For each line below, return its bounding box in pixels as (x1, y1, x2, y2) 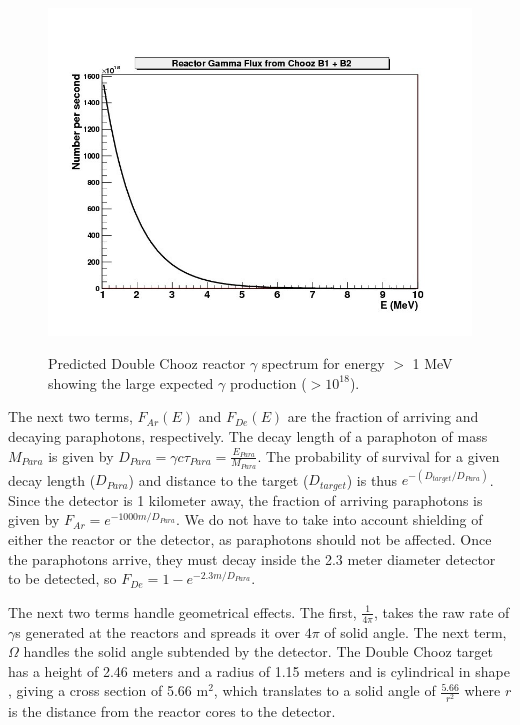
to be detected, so (8, 568, 117, 589)
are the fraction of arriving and (287, 406, 479, 427)
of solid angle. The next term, (324, 621, 507, 642)
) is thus (346, 469, 398, 490)
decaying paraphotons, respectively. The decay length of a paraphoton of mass (8, 426, 488, 446)
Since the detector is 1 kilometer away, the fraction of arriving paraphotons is (8, 489, 483, 510)
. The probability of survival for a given (257, 445, 500, 466)
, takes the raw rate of (373, 601, 510, 622)
